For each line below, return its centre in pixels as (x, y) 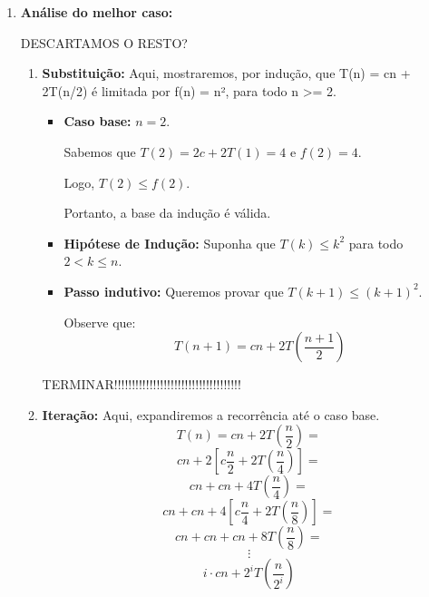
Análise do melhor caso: (97, 12)
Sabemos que (100, 151)
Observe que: (100, 322)
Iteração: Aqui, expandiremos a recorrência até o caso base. (211, 414)
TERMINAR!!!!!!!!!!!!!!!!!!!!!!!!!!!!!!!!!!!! (141, 384)
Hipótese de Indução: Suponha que (170, 243)
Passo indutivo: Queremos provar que (174, 291)
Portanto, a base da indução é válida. (167, 213)
